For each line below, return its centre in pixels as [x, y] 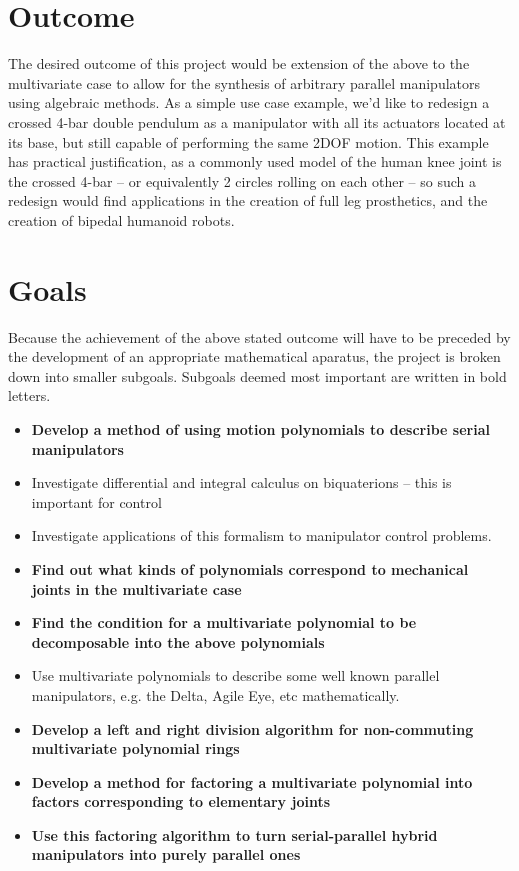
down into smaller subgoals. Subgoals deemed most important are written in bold [257, 375]
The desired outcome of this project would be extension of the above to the [239, 63]
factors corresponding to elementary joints [181, 801]
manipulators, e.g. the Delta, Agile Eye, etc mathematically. [215, 694]
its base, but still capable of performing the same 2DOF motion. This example [248, 141]
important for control [96, 501]
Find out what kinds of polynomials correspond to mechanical [250, 568]
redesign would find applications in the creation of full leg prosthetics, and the [248, 200]
